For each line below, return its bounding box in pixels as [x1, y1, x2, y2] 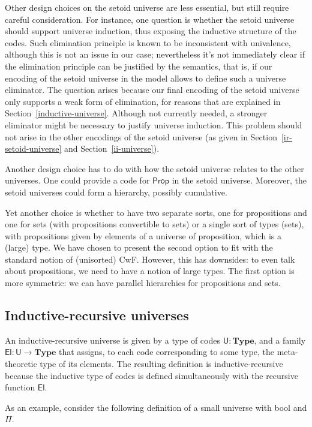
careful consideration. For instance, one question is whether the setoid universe [5, 13, 295, 25]
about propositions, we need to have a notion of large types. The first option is [5, 264, 295, 277]
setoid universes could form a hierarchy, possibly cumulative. [5, 185, 227, 198]
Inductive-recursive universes [5, 306, 189, 324]
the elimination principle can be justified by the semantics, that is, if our [5, 59, 272, 72]
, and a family [254, 333, 306, 346]
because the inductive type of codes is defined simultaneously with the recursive [5, 369, 298, 381]
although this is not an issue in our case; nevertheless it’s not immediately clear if [5, 48, 305, 61]
